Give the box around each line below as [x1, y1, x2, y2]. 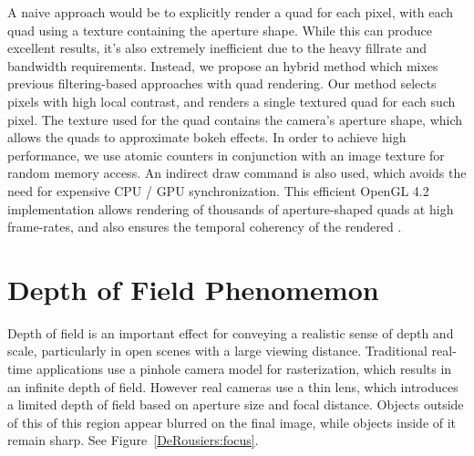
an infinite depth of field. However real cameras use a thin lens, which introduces [7, 377, 459, 396]
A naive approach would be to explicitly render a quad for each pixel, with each [7, 3, 454, 21]
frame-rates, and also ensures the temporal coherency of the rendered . [7, 217, 402, 236]
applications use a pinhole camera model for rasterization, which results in [36, 359, 452, 378]
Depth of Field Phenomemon [7, 270, 379, 307]
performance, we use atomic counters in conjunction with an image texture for [7, 145, 445, 164]
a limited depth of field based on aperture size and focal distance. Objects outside [7, 395, 464, 414]
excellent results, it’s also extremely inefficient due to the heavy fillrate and [7, 38, 428, 57]
